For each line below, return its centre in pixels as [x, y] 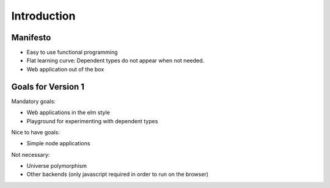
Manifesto [31, 38]
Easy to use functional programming [72, 52]
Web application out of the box [65, 69]
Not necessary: [31, 154]
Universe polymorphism [57, 166]
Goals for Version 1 [48, 86]
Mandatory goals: [34, 101]
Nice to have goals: [36, 132]
